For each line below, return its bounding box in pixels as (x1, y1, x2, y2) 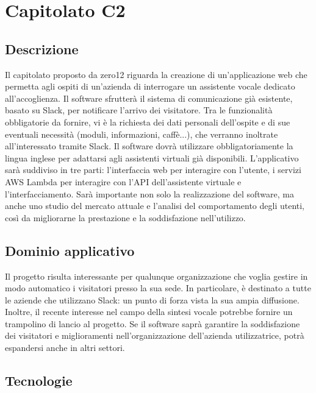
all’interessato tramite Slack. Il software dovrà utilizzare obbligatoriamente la (5, 140, 293, 152)
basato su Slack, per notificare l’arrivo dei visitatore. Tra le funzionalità (5, 104, 273, 116)
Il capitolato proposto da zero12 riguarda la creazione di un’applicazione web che (5, 68, 307, 80)
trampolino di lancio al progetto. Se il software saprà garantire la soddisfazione (5, 317, 300, 330)
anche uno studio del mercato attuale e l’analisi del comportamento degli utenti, (5, 199, 305, 212)
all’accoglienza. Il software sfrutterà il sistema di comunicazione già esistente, (5, 91, 293, 104)
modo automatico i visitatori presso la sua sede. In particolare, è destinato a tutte (5, 281, 311, 294)
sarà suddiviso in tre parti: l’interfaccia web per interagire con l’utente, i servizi (5, 163, 301, 176)
